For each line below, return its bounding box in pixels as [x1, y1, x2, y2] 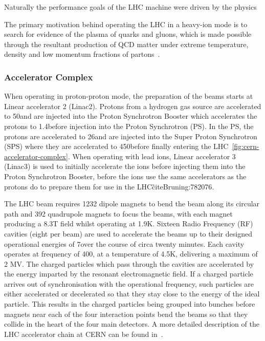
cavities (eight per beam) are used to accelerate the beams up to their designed [4, 228, 252, 239]
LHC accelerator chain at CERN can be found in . [4, 328, 163, 339]
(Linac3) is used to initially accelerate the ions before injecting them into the [4, 161, 246, 172]
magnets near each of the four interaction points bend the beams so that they [4, 308, 248, 319]
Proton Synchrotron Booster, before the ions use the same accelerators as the [4, 170, 247, 181]
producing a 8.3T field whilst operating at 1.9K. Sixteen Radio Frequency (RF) [4, 218, 253, 229]
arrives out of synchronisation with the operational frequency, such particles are [4, 278, 254, 289]
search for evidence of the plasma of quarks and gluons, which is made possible [4, 29, 252, 39]
